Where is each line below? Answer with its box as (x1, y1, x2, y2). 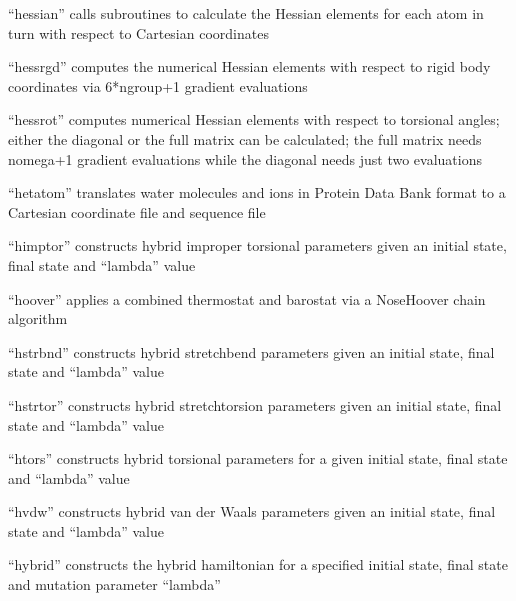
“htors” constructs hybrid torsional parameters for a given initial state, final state (8, 448, 508, 469)
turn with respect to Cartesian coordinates (8, 22, 269, 43)
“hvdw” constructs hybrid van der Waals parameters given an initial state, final (8, 501, 496, 522)
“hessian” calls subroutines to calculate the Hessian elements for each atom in (8, 3, 484, 23)
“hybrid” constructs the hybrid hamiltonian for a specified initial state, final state (8, 554, 508, 575)
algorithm (8, 308, 68, 329)
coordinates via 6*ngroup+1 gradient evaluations (8, 75, 308, 96)
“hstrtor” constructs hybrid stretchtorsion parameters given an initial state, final (8, 394, 502, 415)
